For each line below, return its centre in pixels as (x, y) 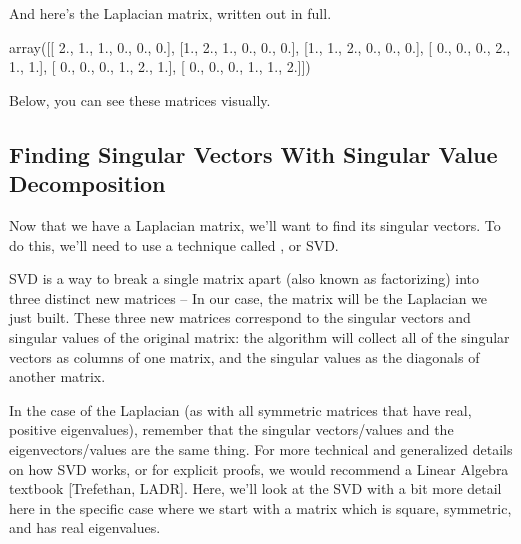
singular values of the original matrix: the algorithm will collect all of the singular (259, 336)
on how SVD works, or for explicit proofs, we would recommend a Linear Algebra (259, 468)
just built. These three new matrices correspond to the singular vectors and (240, 317)
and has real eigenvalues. (85, 527)
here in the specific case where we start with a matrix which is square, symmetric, (260, 507)
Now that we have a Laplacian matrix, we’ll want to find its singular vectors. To (255, 224)
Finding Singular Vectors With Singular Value (253, 153)
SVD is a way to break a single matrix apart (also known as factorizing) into (244, 278)
